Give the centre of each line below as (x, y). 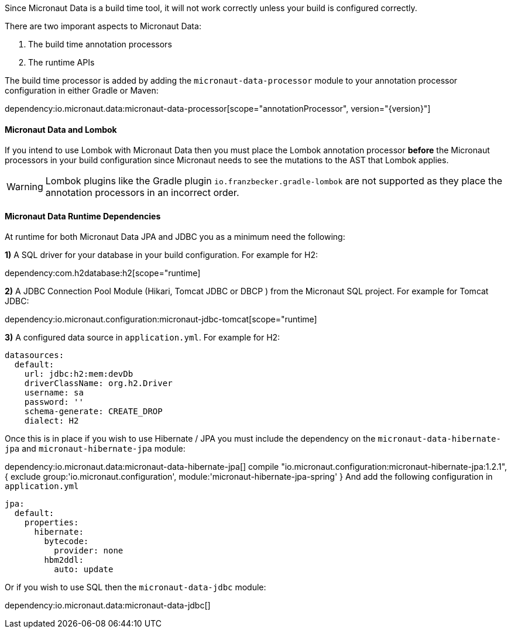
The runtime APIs (61, 62)
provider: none (89, 551)
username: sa (54, 393)
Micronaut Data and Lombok (61, 129)
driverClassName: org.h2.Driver (98, 383)
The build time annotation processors (100, 44)
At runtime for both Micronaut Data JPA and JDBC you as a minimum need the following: (175, 237)
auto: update (84, 570)
